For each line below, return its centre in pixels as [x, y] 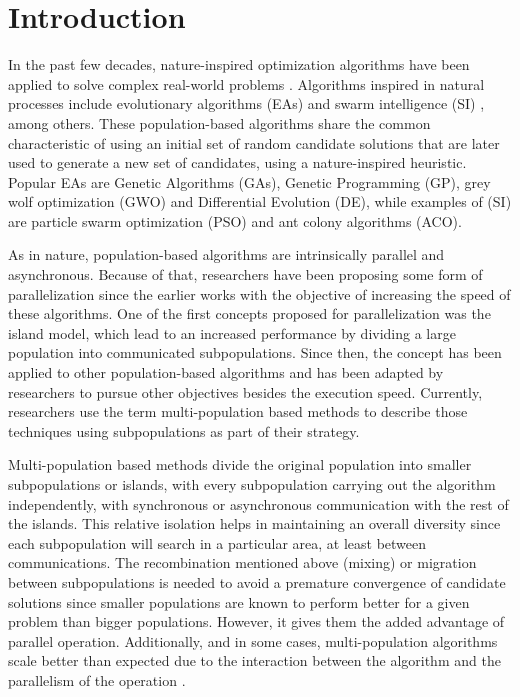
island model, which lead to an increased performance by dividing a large [232, 332]
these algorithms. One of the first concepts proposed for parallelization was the [249, 313]
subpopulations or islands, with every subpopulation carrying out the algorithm [252, 484]
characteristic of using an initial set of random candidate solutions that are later [254, 142]
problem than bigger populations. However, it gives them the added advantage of [256, 621]
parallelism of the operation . [97, 679]
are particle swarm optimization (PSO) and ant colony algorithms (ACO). [235, 220]
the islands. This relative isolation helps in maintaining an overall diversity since [254, 523]
